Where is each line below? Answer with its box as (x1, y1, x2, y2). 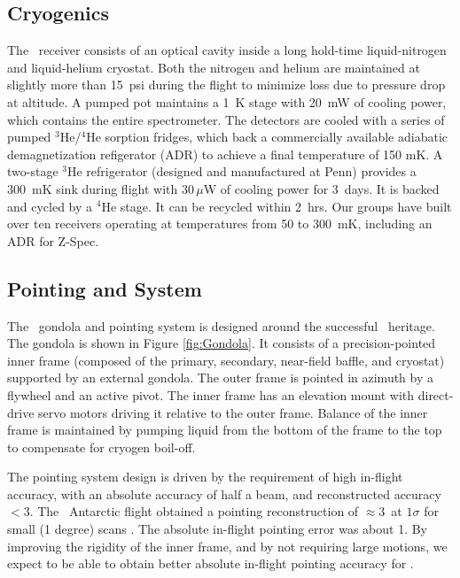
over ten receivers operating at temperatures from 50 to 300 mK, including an (7, 214, 433, 233)
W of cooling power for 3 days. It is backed (203, 179, 440, 197)
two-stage (7, 162, 58, 181)
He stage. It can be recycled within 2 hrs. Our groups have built (101, 197, 452, 215)
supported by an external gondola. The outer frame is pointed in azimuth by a (7, 368, 434, 387)
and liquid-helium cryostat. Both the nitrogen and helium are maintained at (7, 58, 420, 76)
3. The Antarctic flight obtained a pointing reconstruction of (23, 502, 359, 520)
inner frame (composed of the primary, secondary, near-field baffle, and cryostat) (7, 351, 445, 369)
